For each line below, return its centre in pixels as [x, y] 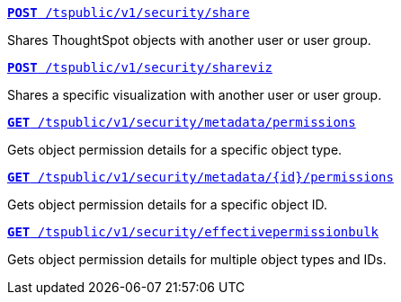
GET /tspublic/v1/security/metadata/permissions [182, 122]
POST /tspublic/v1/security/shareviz [140, 67]
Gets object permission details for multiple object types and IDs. [197, 259]
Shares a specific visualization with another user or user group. [195, 95]
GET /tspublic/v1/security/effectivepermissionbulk [193, 232]
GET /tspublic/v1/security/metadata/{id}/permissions [200, 177]
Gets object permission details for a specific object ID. [167, 204]
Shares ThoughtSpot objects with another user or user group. [189, 40]
